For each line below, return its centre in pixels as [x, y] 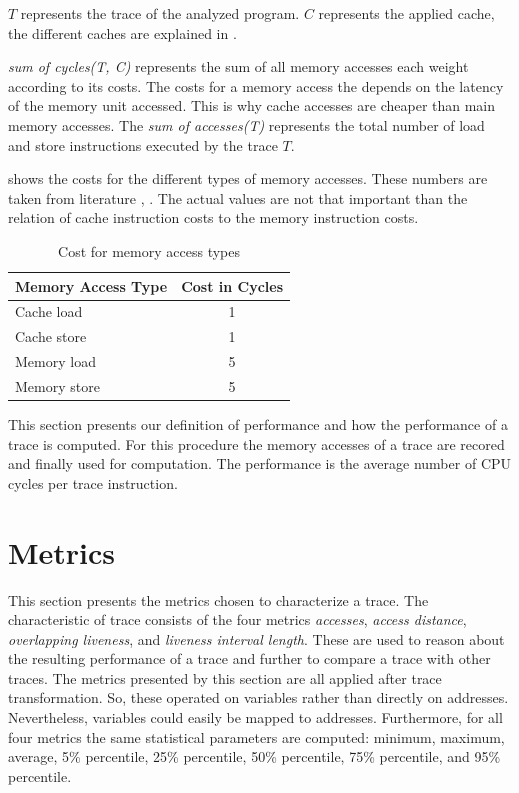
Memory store [57, 385]
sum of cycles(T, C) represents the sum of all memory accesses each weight [238, 66]
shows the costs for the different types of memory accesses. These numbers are [248, 178]
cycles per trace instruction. [93, 482]
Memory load [55, 361]
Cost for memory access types [149, 250]
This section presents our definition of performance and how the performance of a [258, 424]
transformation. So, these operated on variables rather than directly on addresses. [258, 697]
